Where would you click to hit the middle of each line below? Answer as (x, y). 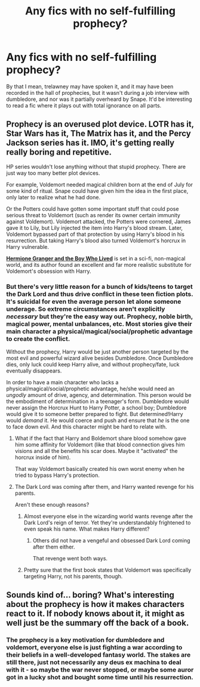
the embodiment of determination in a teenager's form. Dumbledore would (98, 402)
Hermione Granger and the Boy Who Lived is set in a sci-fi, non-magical (96, 258)
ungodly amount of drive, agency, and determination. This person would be (99, 395)
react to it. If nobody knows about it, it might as (96, 614)
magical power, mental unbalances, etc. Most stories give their (99, 324)
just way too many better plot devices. (53, 173)
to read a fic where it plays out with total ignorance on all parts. (84, 105)
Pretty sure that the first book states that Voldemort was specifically (107, 570)
